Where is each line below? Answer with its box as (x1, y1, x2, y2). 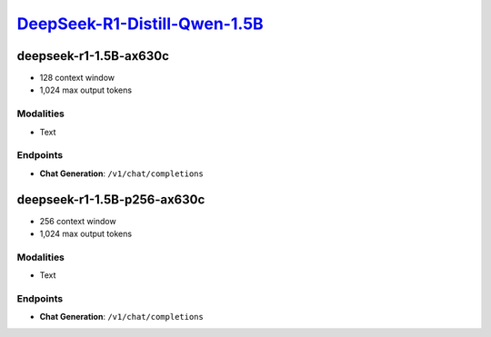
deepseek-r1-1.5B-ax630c (16, 48, 170, 64)
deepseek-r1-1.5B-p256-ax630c (16, 192, 205, 207)
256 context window (39, 215, 117, 226)
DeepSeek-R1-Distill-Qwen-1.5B (16, 14, 264, 34)
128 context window (39, 73, 115, 84)
